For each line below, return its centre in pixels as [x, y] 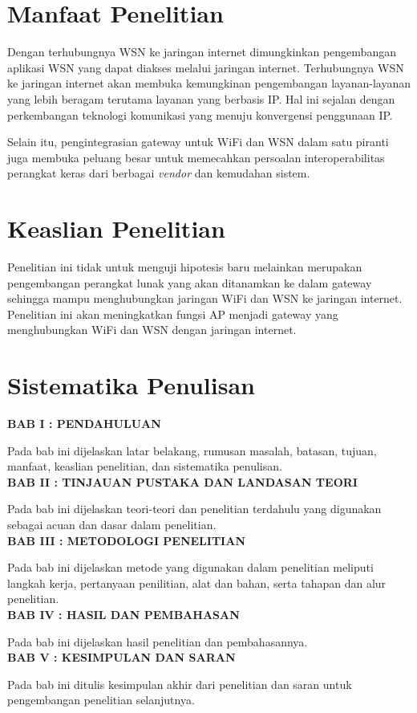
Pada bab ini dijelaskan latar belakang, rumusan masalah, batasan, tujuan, [192, 450]
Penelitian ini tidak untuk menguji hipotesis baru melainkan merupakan [185, 267]
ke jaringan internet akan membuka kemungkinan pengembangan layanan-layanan [209, 83]
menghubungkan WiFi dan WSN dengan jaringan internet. [152, 330]
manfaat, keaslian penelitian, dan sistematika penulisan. [145, 466]
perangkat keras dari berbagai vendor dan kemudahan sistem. [159, 173]
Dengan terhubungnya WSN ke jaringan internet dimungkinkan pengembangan [202, 52]
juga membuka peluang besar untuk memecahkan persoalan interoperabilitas [196, 157]
